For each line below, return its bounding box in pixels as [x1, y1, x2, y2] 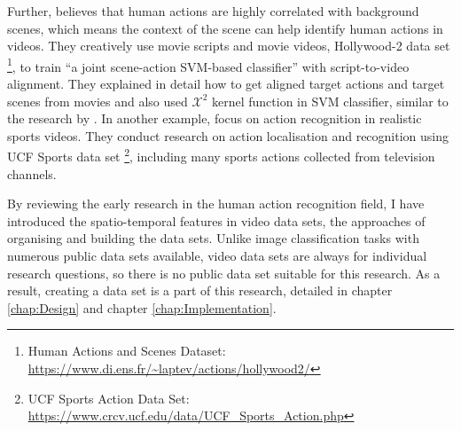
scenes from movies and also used [7, 91, 188, 110]
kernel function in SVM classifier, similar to [211, 91, 449, 110]
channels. [7, 164, 57, 183]
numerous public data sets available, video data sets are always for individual [7, 247, 427, 265]
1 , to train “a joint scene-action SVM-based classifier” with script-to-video [7, 54, 410, 75]
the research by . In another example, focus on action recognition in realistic [7, 109, 422, 128]
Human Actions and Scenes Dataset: [27, 341, 226, 360]
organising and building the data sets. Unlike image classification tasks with [7, 229, 419, 247]
